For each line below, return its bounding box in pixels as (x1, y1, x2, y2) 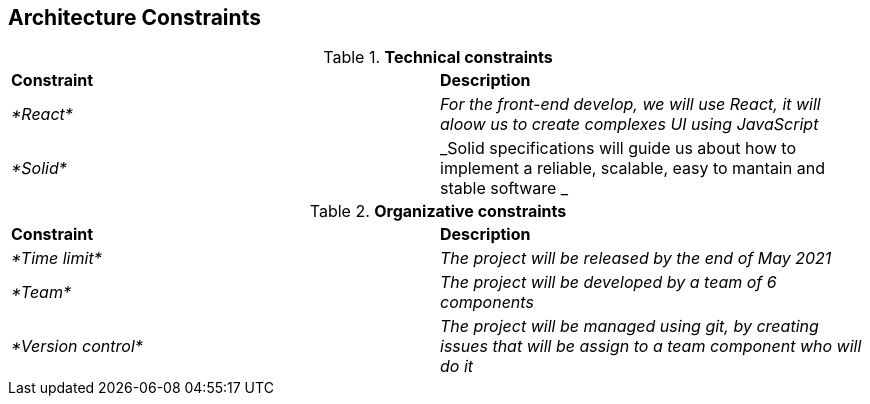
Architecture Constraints (8, 5, 261, 30)
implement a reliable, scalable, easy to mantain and (440, 158, 825, 179)
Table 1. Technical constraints (323, 47, 553, 68)
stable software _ (440, 178, 569, 199)
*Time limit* (11, 248, 102, 269)
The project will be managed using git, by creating (440, 316, 819, 337)
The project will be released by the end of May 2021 (440, 248, 832, 269)
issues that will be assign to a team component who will (440, 336, 862, 357)
